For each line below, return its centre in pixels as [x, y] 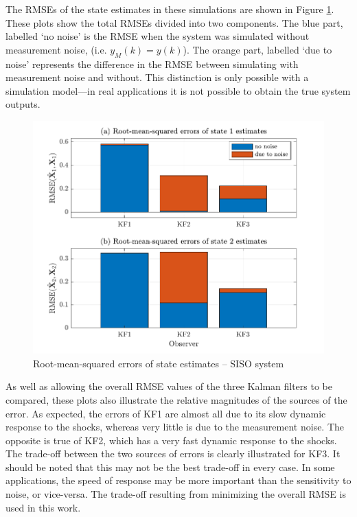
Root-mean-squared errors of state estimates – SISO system [159, 363]
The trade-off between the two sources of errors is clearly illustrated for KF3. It [173, 453]
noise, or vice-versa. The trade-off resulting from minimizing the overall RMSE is [176, 494]
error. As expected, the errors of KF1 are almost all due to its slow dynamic [166, 413]
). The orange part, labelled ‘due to [257, 49]
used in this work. [43, 507]
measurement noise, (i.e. [56, 49]
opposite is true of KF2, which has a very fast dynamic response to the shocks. [171, 440]
